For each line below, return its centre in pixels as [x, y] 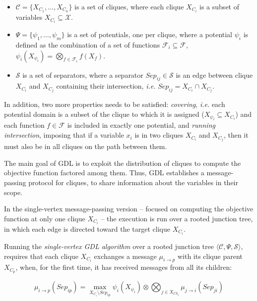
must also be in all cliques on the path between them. [86, 146]
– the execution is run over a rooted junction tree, [177, 218]
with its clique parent [210, 256]
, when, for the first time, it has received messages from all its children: [124, 267]
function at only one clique [45, 218]
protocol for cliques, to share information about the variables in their [133, 182]
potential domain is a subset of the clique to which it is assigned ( [104, 114]
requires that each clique [41, 256]
